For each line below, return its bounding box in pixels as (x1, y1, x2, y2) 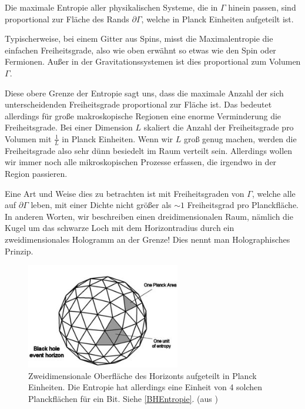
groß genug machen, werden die (183, 132, 297, 145)
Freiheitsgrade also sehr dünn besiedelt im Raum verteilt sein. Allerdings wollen (5, 144, 293, 156)
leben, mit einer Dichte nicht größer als (31, 199, 172, 211)
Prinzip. (5, 244, 33, 257)
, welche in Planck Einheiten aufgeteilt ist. (141, 12, 294, 25)
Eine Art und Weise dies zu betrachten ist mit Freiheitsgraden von (5, 187, 244, 199)
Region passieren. (5, 167, 68, 179)
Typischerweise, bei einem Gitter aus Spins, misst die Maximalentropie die (5, 32, 273, 45)
